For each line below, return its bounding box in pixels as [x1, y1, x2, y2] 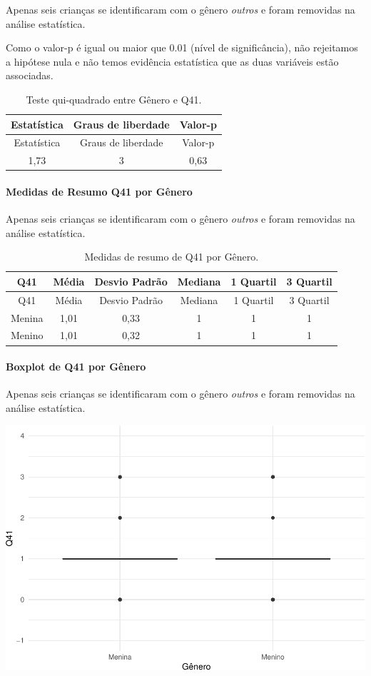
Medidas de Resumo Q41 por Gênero [6, 183, 193, 198]
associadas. [6, 68, 54, 83]
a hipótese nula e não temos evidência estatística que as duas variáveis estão [6, 54, 339, 69]
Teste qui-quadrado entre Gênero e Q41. [26, 91, 202, 106]
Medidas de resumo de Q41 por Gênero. [84, 249, 259, 264]
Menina [11, 310, 44, 325]
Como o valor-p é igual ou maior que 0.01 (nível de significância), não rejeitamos [6, 40, 358, 55]
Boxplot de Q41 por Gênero [6, 359, 146, 374]
